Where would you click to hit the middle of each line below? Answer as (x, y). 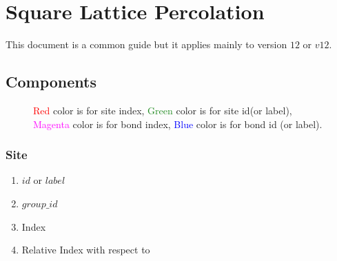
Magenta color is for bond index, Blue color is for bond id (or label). (178, 124)
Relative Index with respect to (86, 250)
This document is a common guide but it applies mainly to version (146, 44)
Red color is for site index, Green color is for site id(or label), (163, 110)
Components (51, 82)
